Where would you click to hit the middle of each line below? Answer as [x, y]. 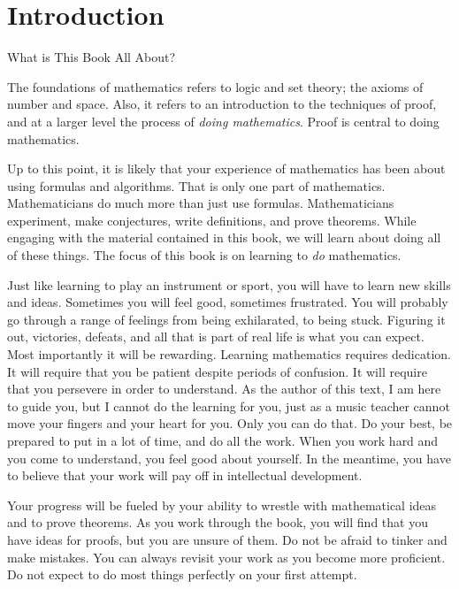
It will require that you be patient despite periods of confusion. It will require [217, 371]
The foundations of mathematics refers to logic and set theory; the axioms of [215, 86]
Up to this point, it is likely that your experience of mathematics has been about [226, 168]
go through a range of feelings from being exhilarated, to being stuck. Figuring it [226, 319]
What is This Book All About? [92, 57]
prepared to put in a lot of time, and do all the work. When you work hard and [223, 440]
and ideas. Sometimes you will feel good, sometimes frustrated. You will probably [228, 302]
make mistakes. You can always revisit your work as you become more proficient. [226, 557]
